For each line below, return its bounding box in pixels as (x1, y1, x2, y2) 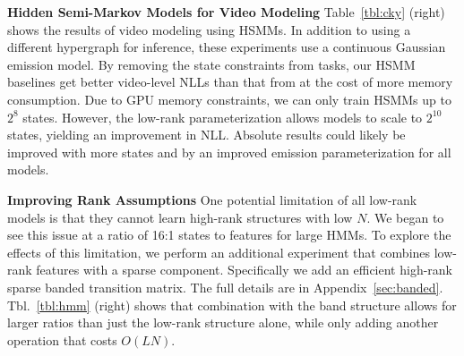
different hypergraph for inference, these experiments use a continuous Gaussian (7, 38, 446, 56)
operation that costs (7, 330, 117, 349)
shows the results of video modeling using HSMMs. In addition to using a (7, 20, 411, 38)
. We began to (366, 208, 444, 226)
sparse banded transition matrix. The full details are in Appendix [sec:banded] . (7, 277, 443, 296)
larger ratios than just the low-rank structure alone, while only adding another (7, 313, 439, 332)
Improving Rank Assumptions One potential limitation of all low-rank (7, 190, 417, 208)
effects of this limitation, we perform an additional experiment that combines (7, 242, 431, 261)
